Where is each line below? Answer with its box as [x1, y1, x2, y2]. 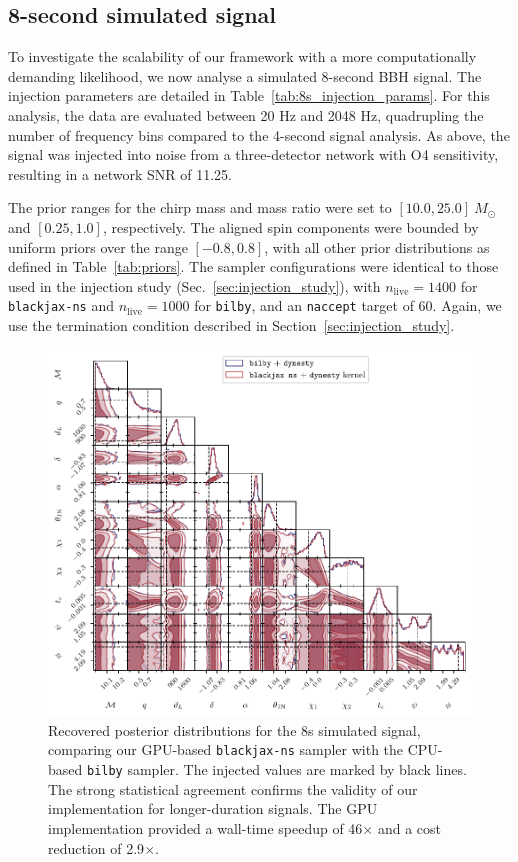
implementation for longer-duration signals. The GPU [48, 798, 378, 819]
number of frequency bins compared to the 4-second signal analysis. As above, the [8, 124, 510, 145]
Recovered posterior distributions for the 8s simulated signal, [48, 719, 421, 740]
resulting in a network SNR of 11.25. [8, 163, 232, 184]
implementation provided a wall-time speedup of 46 [48, 817, 363, 838]
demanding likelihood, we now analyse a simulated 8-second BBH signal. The [8, 65, 482, 86]
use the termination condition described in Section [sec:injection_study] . [8, 314, 455, 335]
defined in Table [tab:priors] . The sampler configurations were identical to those [8, 256, 499, 277]
